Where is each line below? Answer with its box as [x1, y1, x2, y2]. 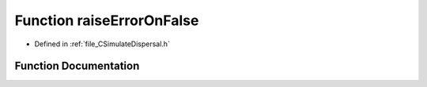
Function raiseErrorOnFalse [14, 12, 199, 29]
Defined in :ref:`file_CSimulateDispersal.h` [34, 39, 170, 49]
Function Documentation [14, 60, 140, 73]
